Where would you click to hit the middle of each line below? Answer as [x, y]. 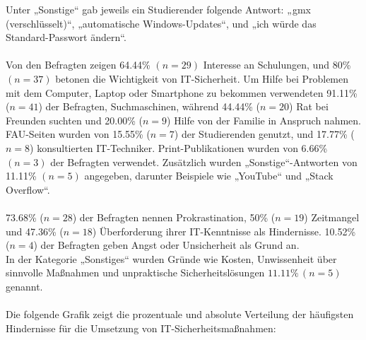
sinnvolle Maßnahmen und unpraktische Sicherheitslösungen [135, 272]
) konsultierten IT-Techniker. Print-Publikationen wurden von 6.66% [179, 147]
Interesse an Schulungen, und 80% [277, 65]
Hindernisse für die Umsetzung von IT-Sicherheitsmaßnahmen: [141, 328]
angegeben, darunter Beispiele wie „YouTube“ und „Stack [209, 176]
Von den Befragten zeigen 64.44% [78, 65]
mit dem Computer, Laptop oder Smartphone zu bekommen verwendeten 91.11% [182, 92]
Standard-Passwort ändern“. [66, 37]
